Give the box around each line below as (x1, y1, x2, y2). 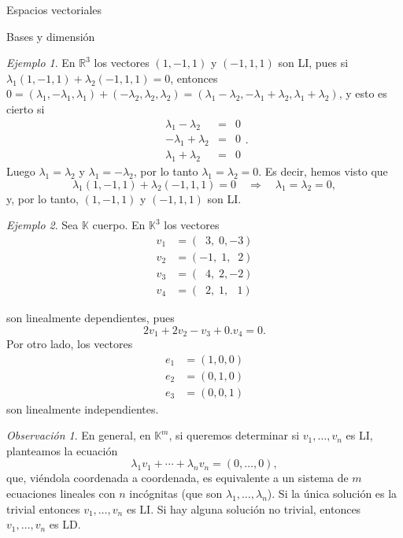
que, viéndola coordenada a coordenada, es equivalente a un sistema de (6, 469, 349, 486)
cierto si (6, 100, 45, 117)
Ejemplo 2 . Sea (6, 217, 79, 233)
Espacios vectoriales (6, 2, 102, 17)
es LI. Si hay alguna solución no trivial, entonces (126, 500, 361, 517)
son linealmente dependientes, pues (6, 309, 175, 325)
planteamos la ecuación (6, 442, 118, 458)
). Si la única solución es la (267, 485, 397, 502)
